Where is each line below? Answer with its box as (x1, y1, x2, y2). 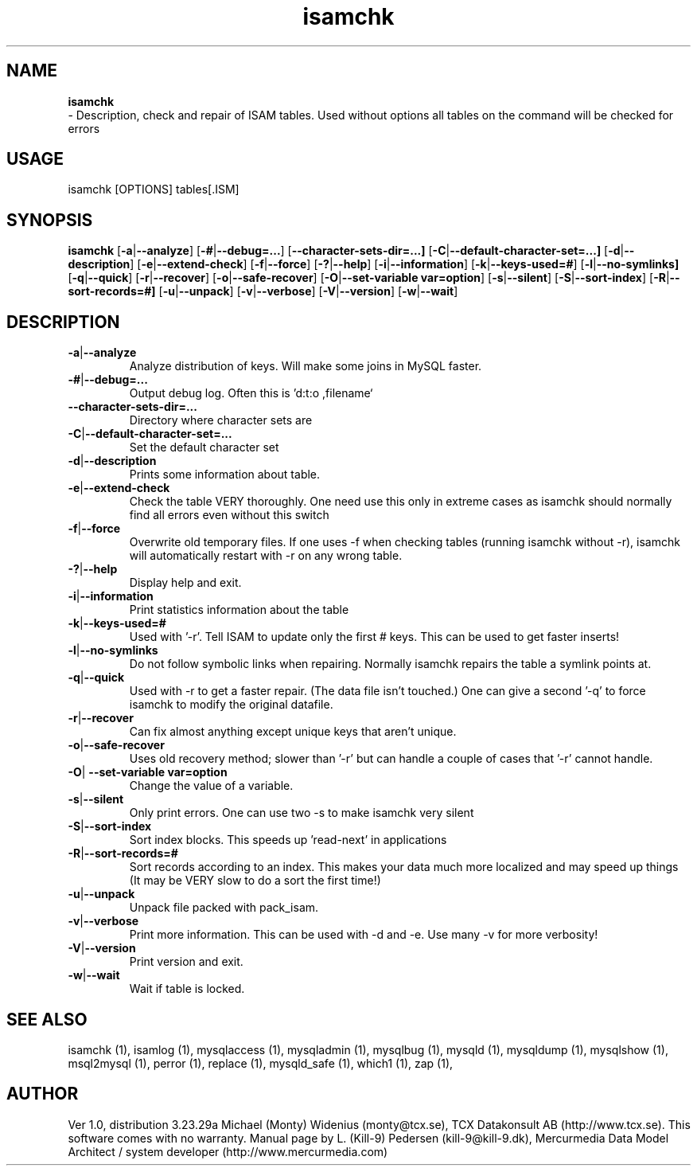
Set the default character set (129, 440, 279, 455)
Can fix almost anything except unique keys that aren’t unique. (129, 725, 457, 739)
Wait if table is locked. (129, 982, 245, 996)
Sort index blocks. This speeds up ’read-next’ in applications (129, 833, 447, 847)
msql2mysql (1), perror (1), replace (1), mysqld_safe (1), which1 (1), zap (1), (68, 1056, 454, 1070)
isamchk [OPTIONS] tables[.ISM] (68, 182, 239, 197)
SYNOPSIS (6, 209, 93, 230)
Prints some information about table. (129, 467, 321, 482)
